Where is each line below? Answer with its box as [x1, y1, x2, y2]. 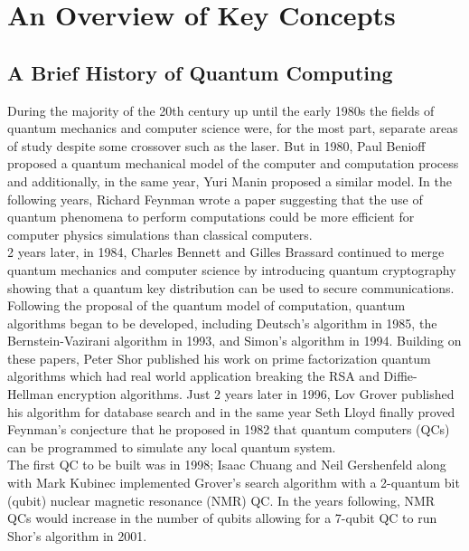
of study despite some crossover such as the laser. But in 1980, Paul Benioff [7, 136, 426, 155]
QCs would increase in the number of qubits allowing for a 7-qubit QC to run [7, 508, 437, 527]
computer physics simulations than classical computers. [7, 224, 313, 243]
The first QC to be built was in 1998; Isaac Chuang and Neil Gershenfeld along [7, 455, 446, 474]
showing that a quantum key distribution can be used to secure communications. [7, 278, 455, 297]
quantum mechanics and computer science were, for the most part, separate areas [7, 119, 458, 138]
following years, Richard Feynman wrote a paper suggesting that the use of [7, 189, 423, 208]
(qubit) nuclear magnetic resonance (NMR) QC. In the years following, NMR [7, 490, 436, 509]
